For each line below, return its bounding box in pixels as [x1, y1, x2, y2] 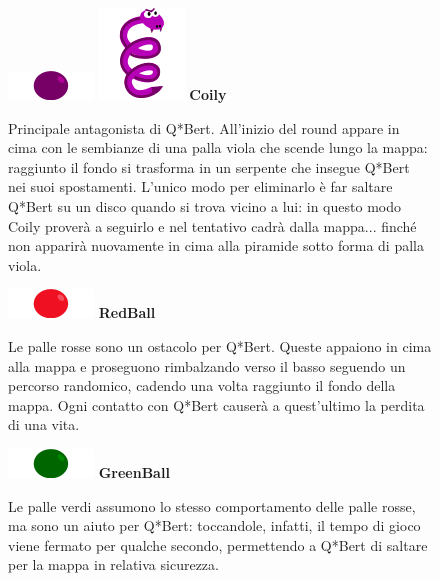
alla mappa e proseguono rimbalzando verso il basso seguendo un [8, 355, 406, 376]
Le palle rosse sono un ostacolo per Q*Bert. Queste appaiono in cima [8, 335, 432, 356]
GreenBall [98, 461, 170, 482]
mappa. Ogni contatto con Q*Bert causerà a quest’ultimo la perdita [8, 394, 425, 415]
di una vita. [8, 414, 80, 435]
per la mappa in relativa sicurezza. [8, 554, 219, 575]
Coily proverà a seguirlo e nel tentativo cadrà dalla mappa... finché [8, 215, 417, 236]
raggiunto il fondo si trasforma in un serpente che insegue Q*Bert [8, 156, 410, 177]
